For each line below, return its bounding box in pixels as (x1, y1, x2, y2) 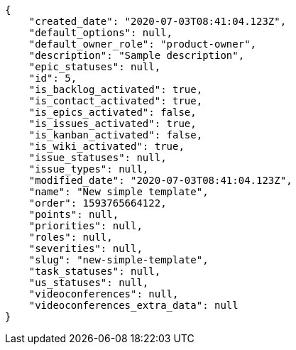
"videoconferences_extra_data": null (28, 300, 239, 311)
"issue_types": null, (28, 163, 149, 175)
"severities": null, (28, 243, 143, 254)
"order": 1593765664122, (28, 197, 167, 209)
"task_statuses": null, (28, 266, 161, 277)
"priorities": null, (28, 220, 143, 231)
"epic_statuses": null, (28, 61, 161, 72)
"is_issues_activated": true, (28, 118, 197, 129)
